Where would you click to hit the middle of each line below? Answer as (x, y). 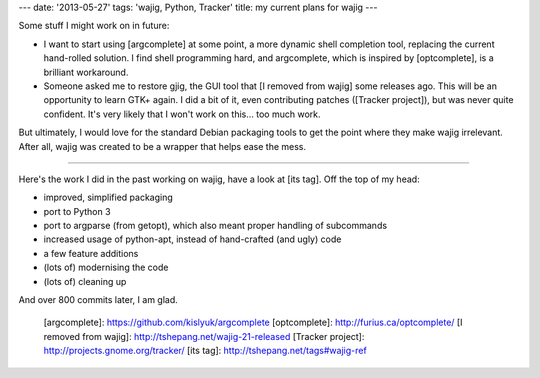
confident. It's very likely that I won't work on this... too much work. (182, 114)
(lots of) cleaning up (85, 281)
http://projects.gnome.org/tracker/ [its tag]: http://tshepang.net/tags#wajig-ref (205, 351)
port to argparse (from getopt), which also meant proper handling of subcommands (215, 226)
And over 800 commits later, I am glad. (98, 300)
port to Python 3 (77, 211)
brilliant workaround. (86, 72)
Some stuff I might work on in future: (94, 26)
